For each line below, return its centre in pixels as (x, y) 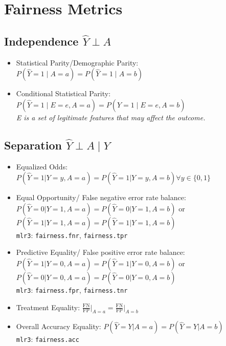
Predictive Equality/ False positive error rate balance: (100, 252)
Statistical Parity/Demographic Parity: (77, 62)
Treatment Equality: (48, 307)
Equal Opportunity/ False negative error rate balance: (101, 197)
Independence (41, 41)
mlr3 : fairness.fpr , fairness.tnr (72, 290)
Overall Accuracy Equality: (59, 326)
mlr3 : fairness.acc (48, 339)
